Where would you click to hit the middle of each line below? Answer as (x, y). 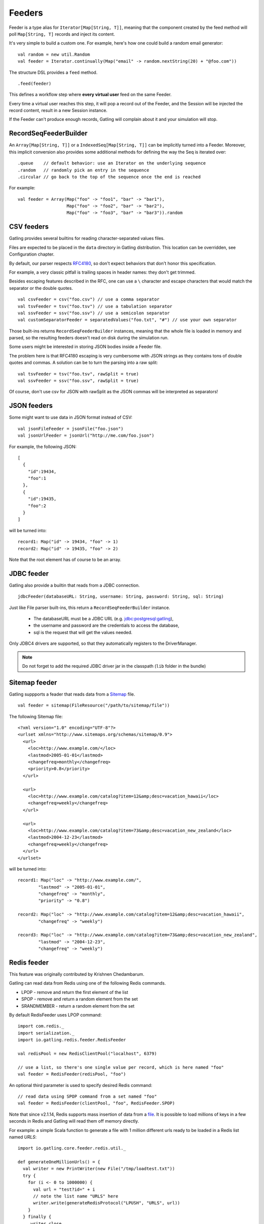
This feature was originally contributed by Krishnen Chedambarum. (77, 974)
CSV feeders (29, 227)
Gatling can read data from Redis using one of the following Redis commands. (88, 983)
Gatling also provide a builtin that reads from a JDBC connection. (75, 585)
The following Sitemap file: (36, 716)
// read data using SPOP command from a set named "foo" (88, 1096)
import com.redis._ (41, 1026)
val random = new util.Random (54, 54)
